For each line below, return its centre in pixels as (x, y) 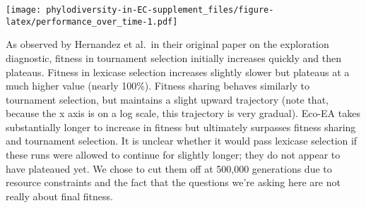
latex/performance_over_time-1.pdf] (92, 22)
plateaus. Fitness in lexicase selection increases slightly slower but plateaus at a (178, 72)
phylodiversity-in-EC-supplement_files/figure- (160, 10)
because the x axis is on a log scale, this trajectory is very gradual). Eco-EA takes (183, 113)
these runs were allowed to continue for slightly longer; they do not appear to (173, 155)
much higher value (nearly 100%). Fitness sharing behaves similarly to (158, 86)
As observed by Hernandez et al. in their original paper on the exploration (167, 44)
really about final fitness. (59, 196)
